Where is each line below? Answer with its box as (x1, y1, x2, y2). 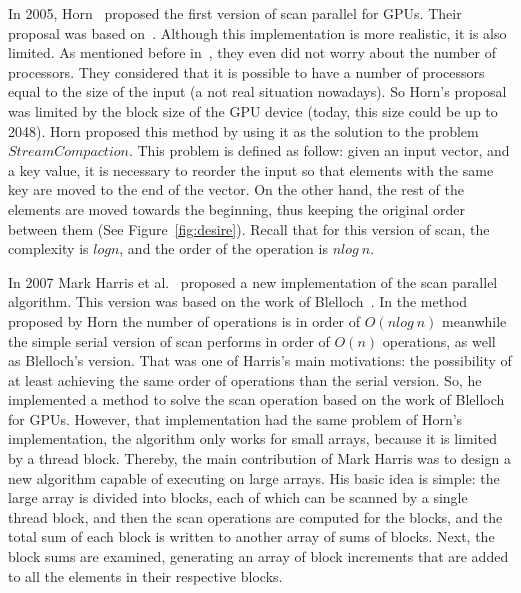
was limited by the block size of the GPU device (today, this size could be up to (8, 100, 498, 121)
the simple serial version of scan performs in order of (8, 330, 330, 351)
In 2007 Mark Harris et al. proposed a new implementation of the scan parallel (8, 271, 498, 292)
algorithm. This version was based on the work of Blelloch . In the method (8, 291, 468, 312)
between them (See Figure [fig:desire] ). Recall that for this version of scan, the (8, 218, 490, 239)
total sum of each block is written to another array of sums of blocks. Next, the (8, 526, 495, 547)
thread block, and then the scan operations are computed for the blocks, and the (8, 506, 503, 527)
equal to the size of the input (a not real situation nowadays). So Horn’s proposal (8, 81, 507, 102)
